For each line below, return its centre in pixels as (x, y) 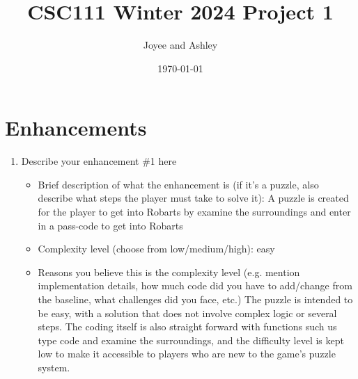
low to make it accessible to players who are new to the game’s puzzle (187, 354)
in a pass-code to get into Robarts (110, 225)
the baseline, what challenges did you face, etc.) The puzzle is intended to (195, 299)
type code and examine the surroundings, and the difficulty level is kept (191, 340)
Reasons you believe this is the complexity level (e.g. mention (169, 272)
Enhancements (76, 128)
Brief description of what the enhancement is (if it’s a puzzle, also (178, 184)
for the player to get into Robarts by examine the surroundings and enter (194, 212)
